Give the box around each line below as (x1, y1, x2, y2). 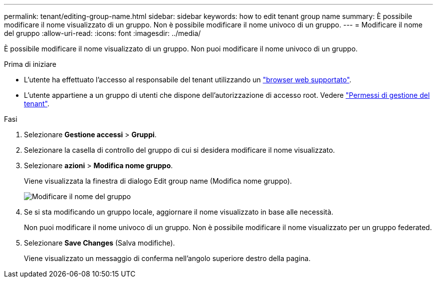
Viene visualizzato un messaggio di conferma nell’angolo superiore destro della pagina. (24, 254, 311, 263)
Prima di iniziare (4, 60, 56, 68)
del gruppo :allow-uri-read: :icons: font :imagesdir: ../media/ (4, 29, 201, 37)
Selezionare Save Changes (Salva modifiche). (24, 239, 175, 247)
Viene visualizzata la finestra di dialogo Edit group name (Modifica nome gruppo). (24, 177, 292, 185)
